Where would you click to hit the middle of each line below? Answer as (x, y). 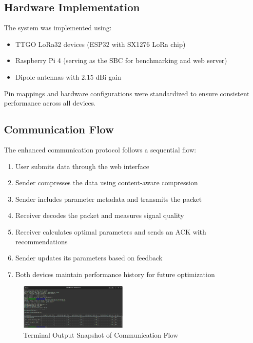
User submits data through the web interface (82, 166)
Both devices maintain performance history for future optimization (115, 274)
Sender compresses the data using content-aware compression (107, 182)
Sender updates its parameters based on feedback (89, 258)
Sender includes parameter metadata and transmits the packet (108, 199)
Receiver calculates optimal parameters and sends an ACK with (111, 231)
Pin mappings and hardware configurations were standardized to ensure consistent (127, 93)
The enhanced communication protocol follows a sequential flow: (100, 149)
